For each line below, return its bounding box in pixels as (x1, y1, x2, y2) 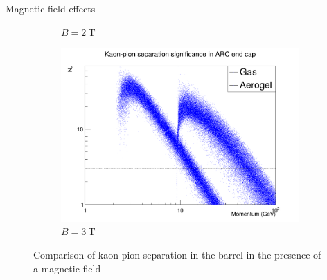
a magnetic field (33, 261, 101, 275)
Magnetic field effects (6, 1, 96, 15)
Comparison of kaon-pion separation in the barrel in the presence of (33, 247, 321, 261)
